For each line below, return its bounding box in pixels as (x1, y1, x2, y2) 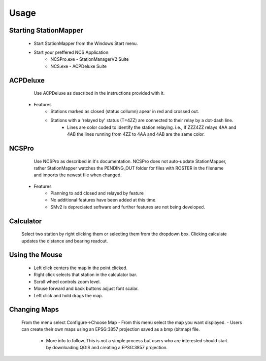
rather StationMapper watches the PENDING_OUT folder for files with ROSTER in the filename (33, 165, 224, 171)
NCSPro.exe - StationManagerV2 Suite (50, 56, 129, 62)
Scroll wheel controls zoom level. (33, 279, 101, 284)
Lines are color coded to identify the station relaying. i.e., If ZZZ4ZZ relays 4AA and (67, 124, 236, 130)
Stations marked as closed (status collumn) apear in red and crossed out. (50, 108, 199, 114)
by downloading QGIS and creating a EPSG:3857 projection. (46, 345, 167, 351)
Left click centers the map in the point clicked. (33, 265, 128, 271)
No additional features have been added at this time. (50, 197, 157, 203)
